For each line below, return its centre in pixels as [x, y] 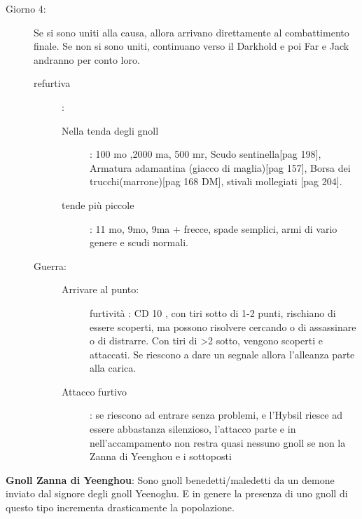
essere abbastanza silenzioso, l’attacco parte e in [193, 429]
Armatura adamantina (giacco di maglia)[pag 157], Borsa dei [220, 167]
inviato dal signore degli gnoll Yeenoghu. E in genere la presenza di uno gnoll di [177, 493]
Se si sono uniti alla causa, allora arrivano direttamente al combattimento [192, 32]
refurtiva [52, 83]
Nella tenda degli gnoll [110, 130]
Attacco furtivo [94, 391]
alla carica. [113, 368]
